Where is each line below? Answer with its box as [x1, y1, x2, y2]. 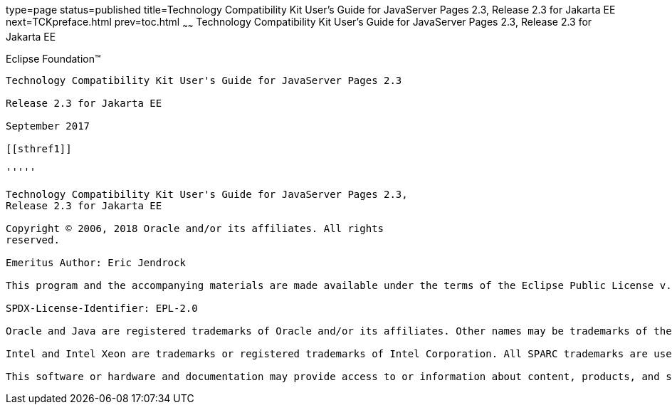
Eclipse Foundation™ [6, 52, 101, 65]
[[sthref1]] [6, 142, 72, 154]
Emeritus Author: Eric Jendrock [6, 256, 186, 268]
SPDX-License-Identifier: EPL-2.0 [6, 302, 198, 314]
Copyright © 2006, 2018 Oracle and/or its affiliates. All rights [6, 222, 384, 234]
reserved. [6, 233, 60, 246]
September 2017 [6, 120, 90, 132]
